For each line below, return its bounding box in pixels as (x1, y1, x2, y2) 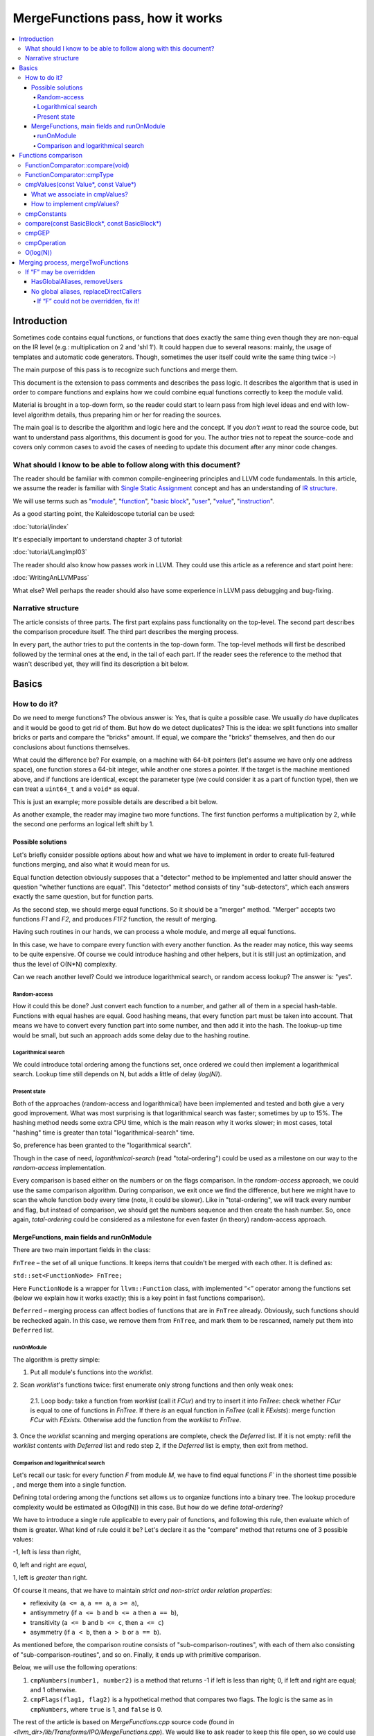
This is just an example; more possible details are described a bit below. (12, 797, 218, 806)
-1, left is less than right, (12, 1548, 81, 1556)
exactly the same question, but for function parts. (12, 892, 154, 901)
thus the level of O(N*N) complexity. (12, 960, 117, 968)
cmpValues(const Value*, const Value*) (25, 181, 136, 189)
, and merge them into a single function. (12, 1480, 127, 1489)
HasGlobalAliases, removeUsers (31, 278, 123, 286)
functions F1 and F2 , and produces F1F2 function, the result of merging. (12, 915, 217, 924)
